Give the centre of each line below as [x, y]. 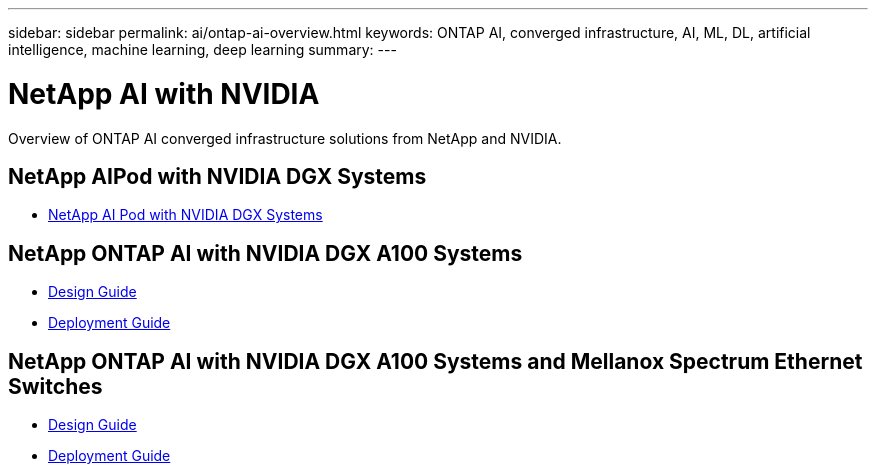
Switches [55, 386]
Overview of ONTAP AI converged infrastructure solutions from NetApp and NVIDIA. [285, 138]
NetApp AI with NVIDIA [164, 93]
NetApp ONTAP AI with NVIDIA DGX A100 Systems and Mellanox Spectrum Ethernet [435, 361]
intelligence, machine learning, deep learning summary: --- [202, 49]
